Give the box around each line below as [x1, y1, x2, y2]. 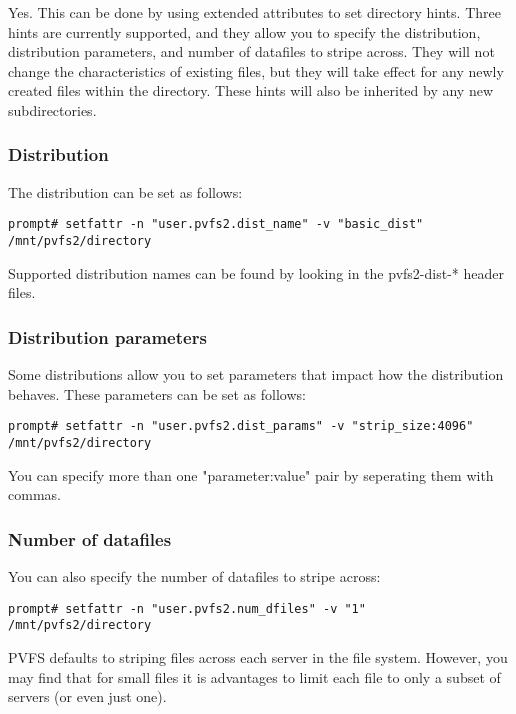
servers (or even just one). [8, 686, 167, 707]
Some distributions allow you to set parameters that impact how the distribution [8, 364, 504, 385]
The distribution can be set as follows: [8, 181, 243, 202]
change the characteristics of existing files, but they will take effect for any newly [8, 60, 504, 81]
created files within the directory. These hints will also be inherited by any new [8, 80, 494, 101]
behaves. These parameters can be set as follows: [8, 383, 306, 404]
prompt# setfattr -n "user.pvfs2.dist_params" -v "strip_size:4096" [8, 419, 474, 434]
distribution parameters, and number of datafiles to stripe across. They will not [8, 41, 495, 62]
